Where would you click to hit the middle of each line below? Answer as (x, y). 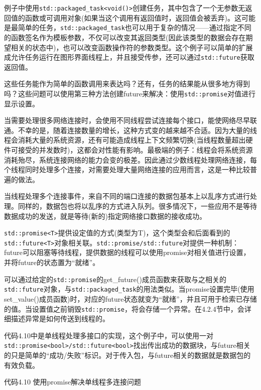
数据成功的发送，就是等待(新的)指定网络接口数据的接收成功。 (105, 216)
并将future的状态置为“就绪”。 (52, 262)
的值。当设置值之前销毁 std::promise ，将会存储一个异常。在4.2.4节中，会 (124, 308)
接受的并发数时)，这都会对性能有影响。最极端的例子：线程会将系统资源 (135, 149)
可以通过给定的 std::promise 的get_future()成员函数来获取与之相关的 (115, 279)
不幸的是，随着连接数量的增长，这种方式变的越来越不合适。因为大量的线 (137, 130)
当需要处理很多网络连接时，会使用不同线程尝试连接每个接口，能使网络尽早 (127, 120)
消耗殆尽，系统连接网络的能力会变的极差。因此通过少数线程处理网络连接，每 (130, 159)
